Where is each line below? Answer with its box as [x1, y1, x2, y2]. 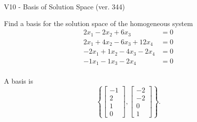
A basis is [4, 76, 33, 86]
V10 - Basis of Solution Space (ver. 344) [4, 1, 125, 11]
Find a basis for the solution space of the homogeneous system [4, 18, 193, 28]
